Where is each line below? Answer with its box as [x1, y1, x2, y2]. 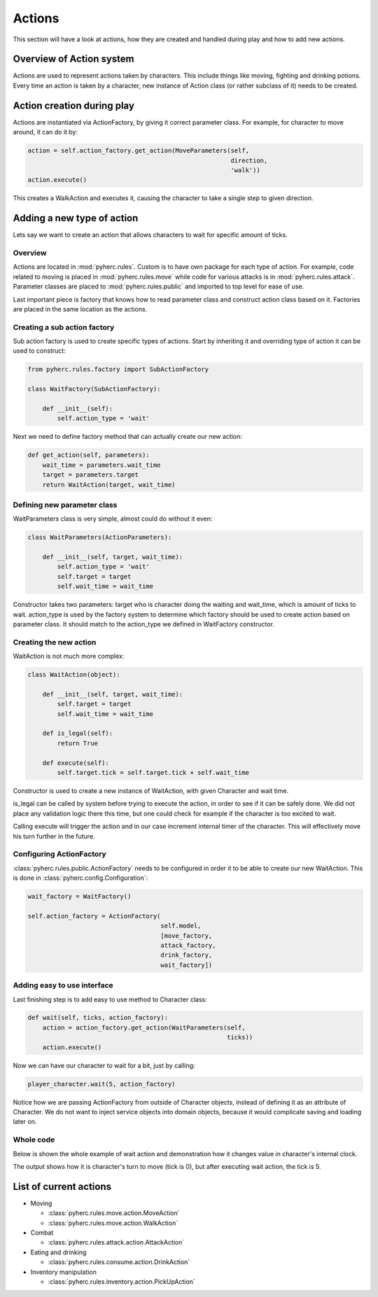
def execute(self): [42, 759, 110, 766]
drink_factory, [160, 951, 213, 959]
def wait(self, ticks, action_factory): [27, 1014, 168, 1022]
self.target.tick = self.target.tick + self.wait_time [57, 769, 250, 776]
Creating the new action [13, 637, 97, 647]
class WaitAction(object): [27, 671, 120, 679]
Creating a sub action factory [13, 322, 115, 332]
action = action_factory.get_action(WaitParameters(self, [42, 1023, 246, 1032]
